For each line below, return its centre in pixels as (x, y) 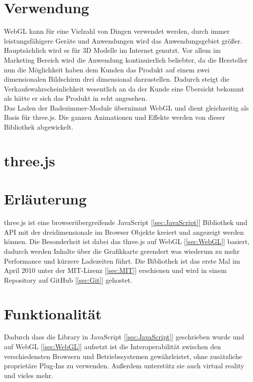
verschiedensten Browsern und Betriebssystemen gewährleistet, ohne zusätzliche (123, 356)
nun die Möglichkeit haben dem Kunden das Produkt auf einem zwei (107, 69)
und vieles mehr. (29, 375)
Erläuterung (45, 199)
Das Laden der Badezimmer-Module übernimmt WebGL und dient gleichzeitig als (126, 107)
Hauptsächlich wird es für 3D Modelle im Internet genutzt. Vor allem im (112, 50)
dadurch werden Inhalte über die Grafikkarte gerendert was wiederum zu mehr (122, 251)
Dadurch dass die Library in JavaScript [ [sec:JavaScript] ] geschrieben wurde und (124, 337)
